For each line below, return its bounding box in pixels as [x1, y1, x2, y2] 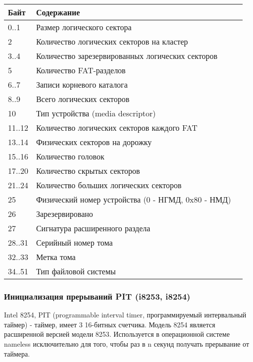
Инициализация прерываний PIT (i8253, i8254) [4, 290, 191, 302]
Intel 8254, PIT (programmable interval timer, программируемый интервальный [4, 310, 247, 320]
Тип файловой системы [36, 265, 116, 277]
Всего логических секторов [36, 93, 130, 104]
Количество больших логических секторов [36, 179, 182, 191]
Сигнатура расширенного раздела [36, 222, 151, 234]
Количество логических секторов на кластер [36, 36, 188, 47]
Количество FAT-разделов [36, 64, 126, 76]
